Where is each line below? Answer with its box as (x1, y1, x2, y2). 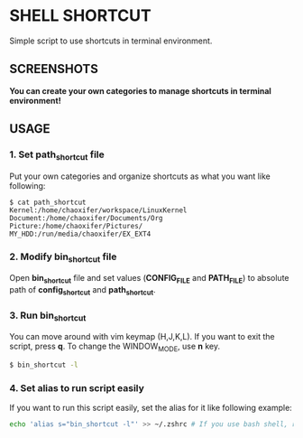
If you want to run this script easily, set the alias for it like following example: (9, 403, 293, 414)
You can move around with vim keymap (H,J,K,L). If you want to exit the (9, 331, 275, 342)
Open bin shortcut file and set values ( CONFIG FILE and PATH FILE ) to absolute (9, 273, 289, 285)
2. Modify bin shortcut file (9, 250, 117, 265)
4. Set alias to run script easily (9, 382, 144, 395)
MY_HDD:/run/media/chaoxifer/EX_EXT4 (9, 229, 151, 238)
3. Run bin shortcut (9, 309, 87, 323)
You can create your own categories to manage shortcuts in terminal (9, 85, 272, 96)
